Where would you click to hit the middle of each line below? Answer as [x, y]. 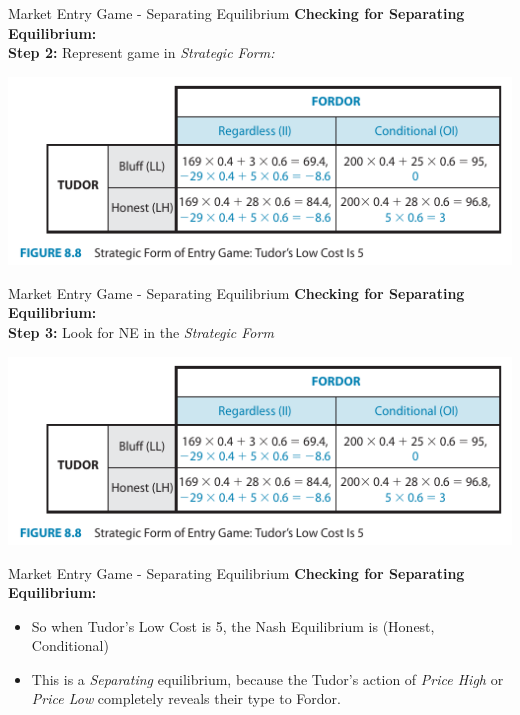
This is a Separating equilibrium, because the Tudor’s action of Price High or [267, 678]
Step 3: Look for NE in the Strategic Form [141, 331]
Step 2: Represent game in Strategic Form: [141, 52]
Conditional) [70, 645]
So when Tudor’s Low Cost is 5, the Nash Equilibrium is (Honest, [233, 625]
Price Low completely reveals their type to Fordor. [186, 698]
